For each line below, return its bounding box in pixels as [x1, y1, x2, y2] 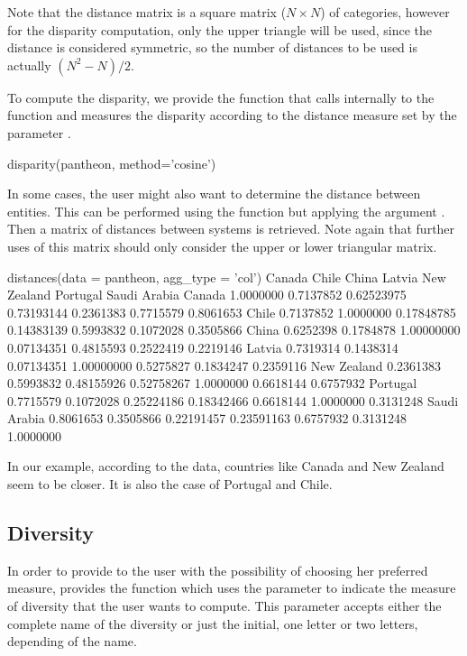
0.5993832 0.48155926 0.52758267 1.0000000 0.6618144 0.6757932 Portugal [7, 374, 417, 393]
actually [7, 55, 51, 74]
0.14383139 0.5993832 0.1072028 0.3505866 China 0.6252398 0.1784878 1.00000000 [7, 320, 461, 339]
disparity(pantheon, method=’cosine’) [7, 153, 216, 172]
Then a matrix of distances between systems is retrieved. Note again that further [7, 219, 455, 238]
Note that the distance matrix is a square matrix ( [7, 3, 287, 21]
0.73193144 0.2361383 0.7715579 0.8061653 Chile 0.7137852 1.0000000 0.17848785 [7, 302, 456, 321]
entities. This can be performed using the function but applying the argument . [7, 201, 445, 220]
